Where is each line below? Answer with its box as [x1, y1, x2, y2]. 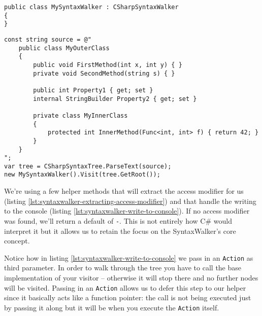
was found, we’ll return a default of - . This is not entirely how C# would [4, 215, 232, 226]
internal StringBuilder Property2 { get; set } [33, 95, 197, 102]
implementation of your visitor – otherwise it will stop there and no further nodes [4, 272, 258, 283]
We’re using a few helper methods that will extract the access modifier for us [4, 186, 244, 196]
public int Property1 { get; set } [33, 86, 153, 94]
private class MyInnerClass [33, 112, 128, 119]
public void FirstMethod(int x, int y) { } [33, 61, 182, 68]
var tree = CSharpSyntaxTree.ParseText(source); [4, 162, 172, 170]
